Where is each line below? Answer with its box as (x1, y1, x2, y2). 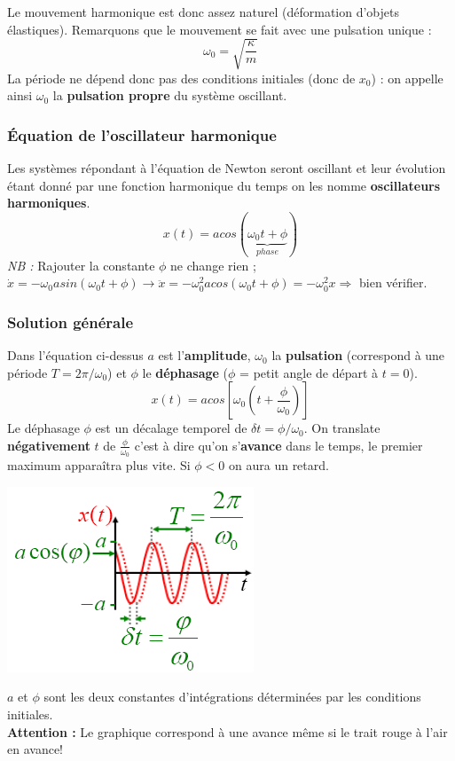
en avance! (7, 740, 63, 758)
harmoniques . (7, 193, 90, 212)
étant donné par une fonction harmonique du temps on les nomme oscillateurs (7, 176, 441, 194)
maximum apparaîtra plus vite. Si (7, 456, 191, 475)
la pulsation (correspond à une (271, 346, 445, 365)
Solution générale (7, 310, 134, 333)
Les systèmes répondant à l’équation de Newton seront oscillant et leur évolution (7, 159, 446, 177)
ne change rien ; (170, 255, 256, 274)
